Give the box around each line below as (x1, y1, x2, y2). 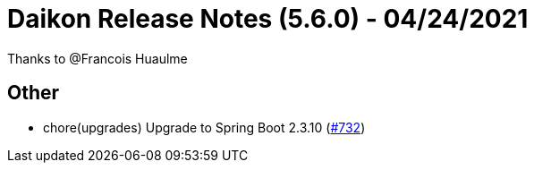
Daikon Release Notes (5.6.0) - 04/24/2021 (7, 4, 529, 34)
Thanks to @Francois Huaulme (7, 50, 188, 66)
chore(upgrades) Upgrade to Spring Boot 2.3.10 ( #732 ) (43, 119, 366, 135)
